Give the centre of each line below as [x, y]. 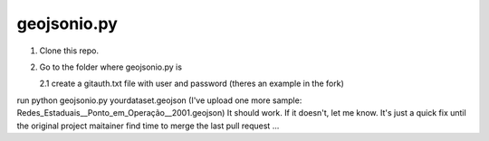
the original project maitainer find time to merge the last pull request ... [148, 126]
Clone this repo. [69, 51]
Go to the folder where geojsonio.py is [111, 67]
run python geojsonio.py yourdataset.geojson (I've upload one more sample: [159, 100]
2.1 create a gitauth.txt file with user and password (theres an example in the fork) [192, 84]
